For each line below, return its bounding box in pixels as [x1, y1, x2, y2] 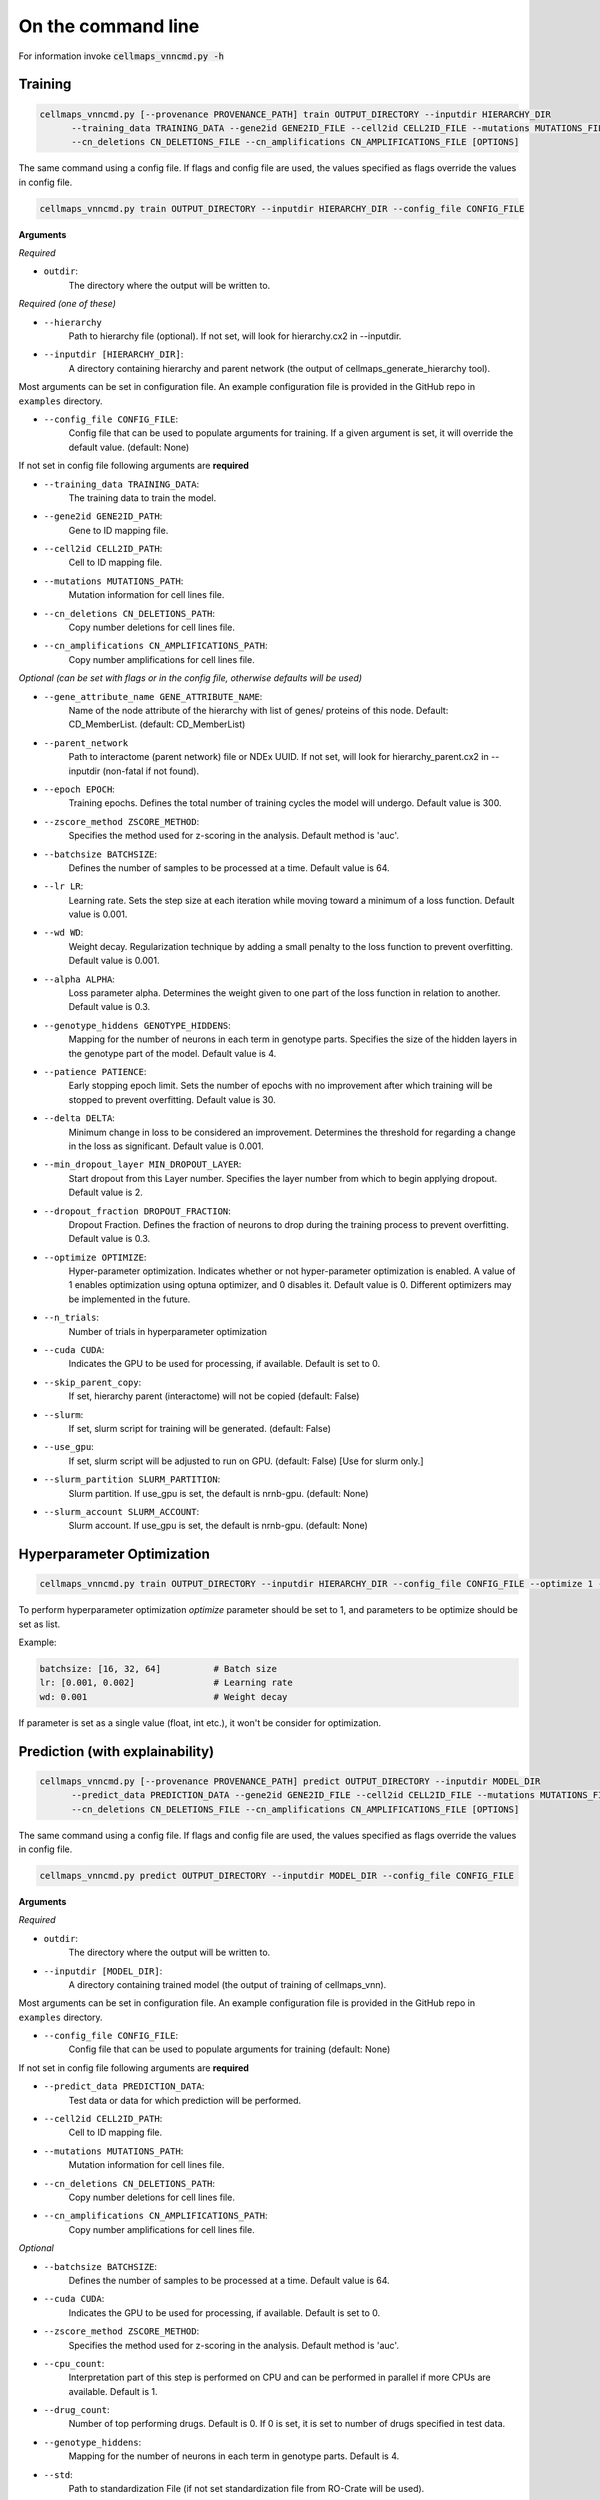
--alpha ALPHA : [43, 973, 115, 985]
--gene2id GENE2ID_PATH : [43, 510, 163, 522]
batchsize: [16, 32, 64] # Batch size [39, 1663, 277, 1675]
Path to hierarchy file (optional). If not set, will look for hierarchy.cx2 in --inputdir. [68, 330, 402, 342]
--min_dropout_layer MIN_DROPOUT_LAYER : [43, 1158, 242, 1170]
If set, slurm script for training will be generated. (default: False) [68, 1422, 332, 1434]
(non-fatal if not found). [102, 765, 200, 777]
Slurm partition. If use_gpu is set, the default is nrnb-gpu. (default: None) [68, 1487, 369, 1499]
